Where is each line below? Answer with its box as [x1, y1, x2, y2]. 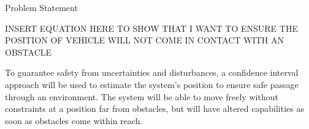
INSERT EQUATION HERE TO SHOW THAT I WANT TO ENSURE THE [5, 21, 298, 34]
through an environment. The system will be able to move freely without [5, 90, 278, 103]
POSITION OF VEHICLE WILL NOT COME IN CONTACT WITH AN [5, 34, 284, 46]
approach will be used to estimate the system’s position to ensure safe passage [5, 78, 299, 90]
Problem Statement [5, 1, 78, 13]
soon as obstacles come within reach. [5, 114, 143, 127]
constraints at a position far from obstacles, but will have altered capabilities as [5, 102, 304, 115]
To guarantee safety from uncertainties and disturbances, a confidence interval [5, 66, 299, 79]
